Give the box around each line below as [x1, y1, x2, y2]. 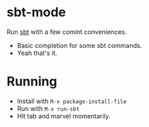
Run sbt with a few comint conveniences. [6, 28, 127, 36]
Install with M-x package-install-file [16, 97, 127, 105]
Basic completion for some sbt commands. [16, 41, 143, 49]
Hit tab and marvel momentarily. [16, 111, 111, 120]
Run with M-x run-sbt [16, 104, 79, 113]
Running [6, 73, 57, 90]
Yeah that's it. [16, 49, 57, 57]
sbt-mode [6, 4, 67, 20]
